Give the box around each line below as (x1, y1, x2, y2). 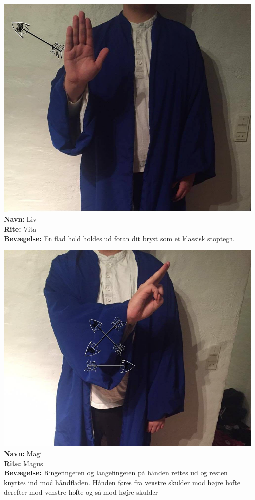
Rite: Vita (4, 224, 37, 234)
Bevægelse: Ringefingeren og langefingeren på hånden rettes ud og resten (4, 468, 228, 478)
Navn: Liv (4, 214, 37, 224)
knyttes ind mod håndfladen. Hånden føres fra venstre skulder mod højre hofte (4, 477, 241, 487)
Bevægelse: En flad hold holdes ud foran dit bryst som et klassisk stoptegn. (4, 233, 235, 243)
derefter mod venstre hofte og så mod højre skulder (4, 487, 158, 497)
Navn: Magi (4, 448, 42, 458)
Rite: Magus (4, 458, 43, 468)
